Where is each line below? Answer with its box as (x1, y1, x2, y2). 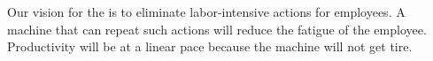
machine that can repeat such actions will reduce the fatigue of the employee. (7, 19, 427, 38)
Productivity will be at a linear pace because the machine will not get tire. (7, 37, 413, 56)
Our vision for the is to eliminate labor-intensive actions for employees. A (7, 3, 406, 20)
